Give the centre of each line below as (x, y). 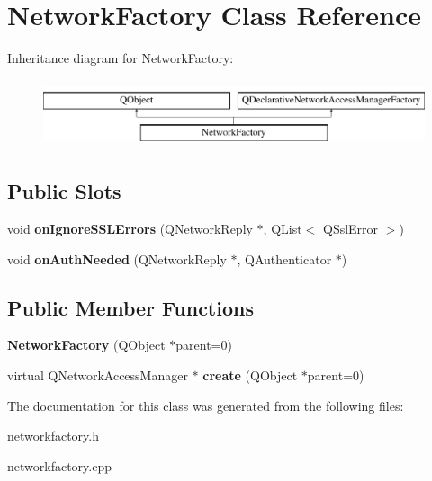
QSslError (351, 229)
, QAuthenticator (284, 258)
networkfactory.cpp (59, 465)
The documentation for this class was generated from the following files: (206, 405)
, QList (283, 229)
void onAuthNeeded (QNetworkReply (117, 258)
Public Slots (64, 191)
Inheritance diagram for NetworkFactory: (121, 58)
